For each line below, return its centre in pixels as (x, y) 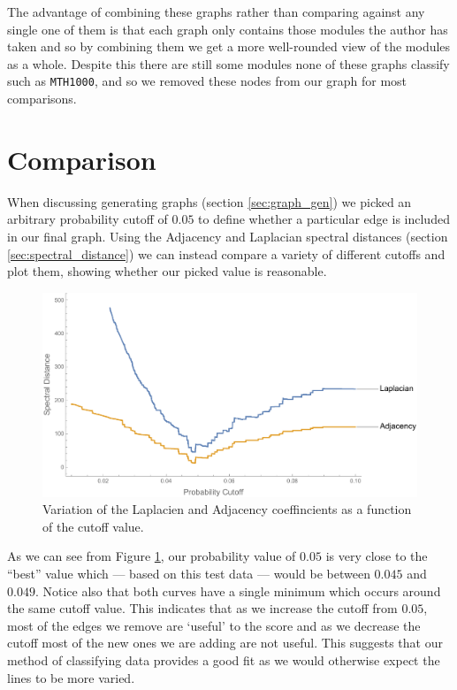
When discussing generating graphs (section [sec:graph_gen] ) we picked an (209, 201)
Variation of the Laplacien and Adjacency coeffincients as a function (227, 509)
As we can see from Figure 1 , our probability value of (152, 556)
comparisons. (42, 99)
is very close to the (377, 556)
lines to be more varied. (71, 677)
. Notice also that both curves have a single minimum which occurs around (238, 590)
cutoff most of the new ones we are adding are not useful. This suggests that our (225, 643)
